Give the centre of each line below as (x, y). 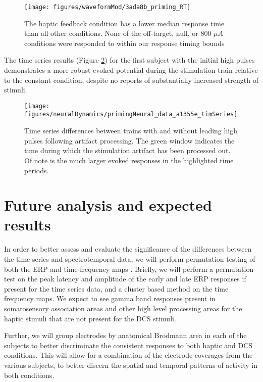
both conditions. (29, 375)
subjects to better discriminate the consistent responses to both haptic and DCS (128, 345)
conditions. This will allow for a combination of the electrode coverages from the (128, 355)
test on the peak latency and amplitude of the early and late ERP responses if (125, 279)
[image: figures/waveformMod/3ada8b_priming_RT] (108, 7)
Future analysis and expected (108, 205)
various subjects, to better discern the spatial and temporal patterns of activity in (131, 365)
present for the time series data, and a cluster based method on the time (116, 288)
